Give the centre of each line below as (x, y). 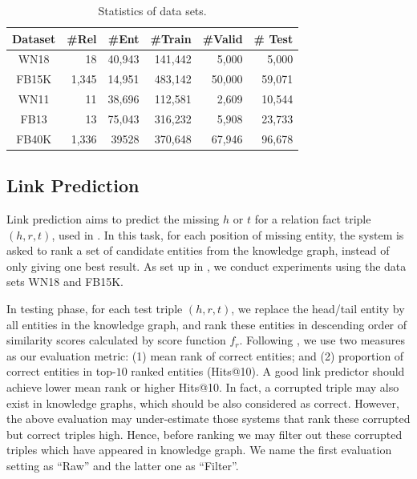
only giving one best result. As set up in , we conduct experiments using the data (206, 266)
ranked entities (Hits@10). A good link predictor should (268, 371)
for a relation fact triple (313, 219)
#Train (171, 38)
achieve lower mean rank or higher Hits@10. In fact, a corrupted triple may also (203, 387)
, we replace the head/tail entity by (318, 309)
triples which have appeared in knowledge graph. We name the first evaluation (199, 450)
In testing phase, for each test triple (95, 309)
